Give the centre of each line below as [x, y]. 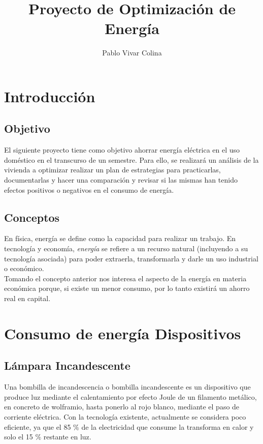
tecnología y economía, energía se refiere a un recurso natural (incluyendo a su [126, 248]
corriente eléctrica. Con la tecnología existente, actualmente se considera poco [125, 416]
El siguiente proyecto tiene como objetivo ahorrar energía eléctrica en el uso [122, 150]
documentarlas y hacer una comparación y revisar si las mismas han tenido [121, 180]
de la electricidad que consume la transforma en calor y [168, 426]
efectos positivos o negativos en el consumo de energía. [89, 189]
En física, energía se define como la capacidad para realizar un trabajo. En [120, 238]
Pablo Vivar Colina [132, 53]
